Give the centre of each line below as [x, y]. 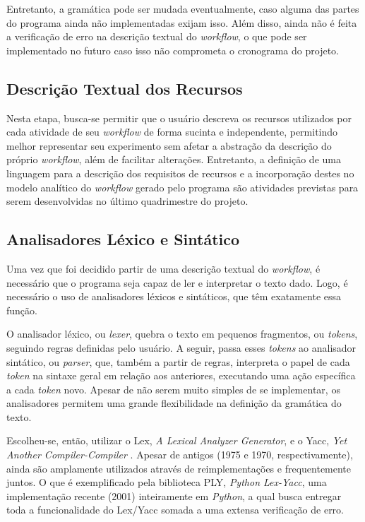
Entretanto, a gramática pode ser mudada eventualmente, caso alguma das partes [183, 8]
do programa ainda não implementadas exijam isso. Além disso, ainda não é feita [182, 22]
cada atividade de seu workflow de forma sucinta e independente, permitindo [172, 132]
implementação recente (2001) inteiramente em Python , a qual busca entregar [174, 496]
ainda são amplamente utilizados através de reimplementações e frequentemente [179, 468]
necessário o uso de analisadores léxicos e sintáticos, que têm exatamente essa [174, 296]
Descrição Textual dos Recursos [125, 88]
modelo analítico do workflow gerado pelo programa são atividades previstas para [182, 187]
